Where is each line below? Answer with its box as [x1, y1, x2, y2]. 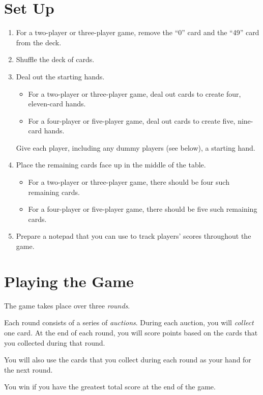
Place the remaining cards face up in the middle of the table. [16, 159, 206, 170]
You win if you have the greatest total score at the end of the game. [4, 381, 216, 392]
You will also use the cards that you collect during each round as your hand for [4, 354, 251, 365]
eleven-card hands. [28, 98, 86, 109]
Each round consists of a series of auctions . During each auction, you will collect [4, 317, 254, 328]
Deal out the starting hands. [16, 71, 105, 81]
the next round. [4, 364, 53, 375]
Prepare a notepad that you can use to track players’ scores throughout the [16, 231, 251, 241]
